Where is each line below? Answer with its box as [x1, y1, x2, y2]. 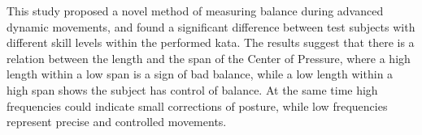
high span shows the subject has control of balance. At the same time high [7, 81, 378, 98]
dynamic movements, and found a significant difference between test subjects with [7, 18, 415, 35]
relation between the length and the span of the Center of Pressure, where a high [7, 49, 411, 66]
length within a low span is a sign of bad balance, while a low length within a [7, 65, 394, 82]
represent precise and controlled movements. [7, 113, 227, 130]
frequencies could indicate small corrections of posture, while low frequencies [7, 97, 388, 114]
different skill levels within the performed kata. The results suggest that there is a [7, 34, 415, 51]
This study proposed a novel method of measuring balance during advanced [7, 2, 384, 19]
